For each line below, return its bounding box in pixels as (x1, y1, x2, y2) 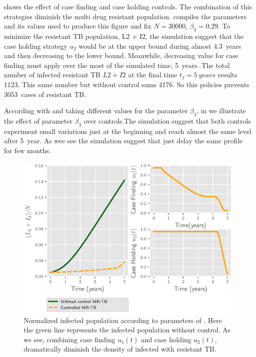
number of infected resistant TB (4, 69, 101, 80)
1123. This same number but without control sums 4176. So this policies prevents (4, 79, 250, 89)
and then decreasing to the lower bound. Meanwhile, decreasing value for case (4, 50, 238, 61)
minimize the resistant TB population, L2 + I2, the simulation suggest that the (4, 31, 244, 41)
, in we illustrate (196, 105, 246, 116)
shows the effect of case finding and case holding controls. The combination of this (4, 1, 252, 11)
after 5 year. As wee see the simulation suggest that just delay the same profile (4, 135, 243, 146)
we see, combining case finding (24, 334, 116, 344)
